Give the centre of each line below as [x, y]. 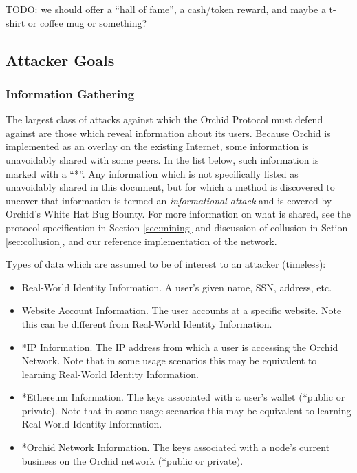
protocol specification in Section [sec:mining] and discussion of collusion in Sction [177, 227]
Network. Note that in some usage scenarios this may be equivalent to [169, 360]
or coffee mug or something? [87, 22]
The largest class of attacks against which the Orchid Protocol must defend [164, 119]
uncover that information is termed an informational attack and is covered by [169, 200]
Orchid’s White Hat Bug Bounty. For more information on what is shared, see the [178, 214]
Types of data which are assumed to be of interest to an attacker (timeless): [166, 264]
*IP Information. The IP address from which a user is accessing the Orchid [180, 347]
